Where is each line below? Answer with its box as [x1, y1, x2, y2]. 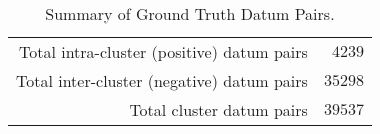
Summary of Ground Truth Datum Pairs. [45, 2, 335, 25]
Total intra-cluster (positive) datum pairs [19, 40, 308, 63]
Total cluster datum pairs [129, 98, 308, 121]
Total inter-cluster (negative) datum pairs [16, 69, 308, 92]
